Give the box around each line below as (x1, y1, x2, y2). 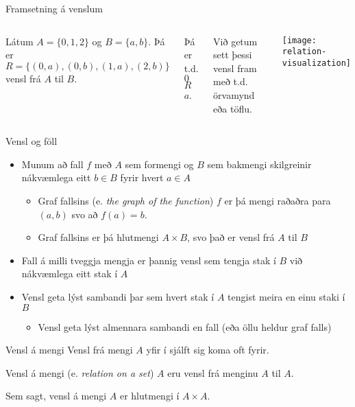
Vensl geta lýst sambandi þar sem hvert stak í (21, 289, 215, 303)
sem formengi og (125, 156, 194, 171)
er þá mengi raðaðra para (224, 193, 331, 207)
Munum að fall (21, 156, 84, 171)
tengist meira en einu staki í (228, 289, 345, 303)
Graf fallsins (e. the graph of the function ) (38, 193, 214, 207)
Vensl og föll (5, 134, 58, 148)
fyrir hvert (120, 170, 164, 185)
